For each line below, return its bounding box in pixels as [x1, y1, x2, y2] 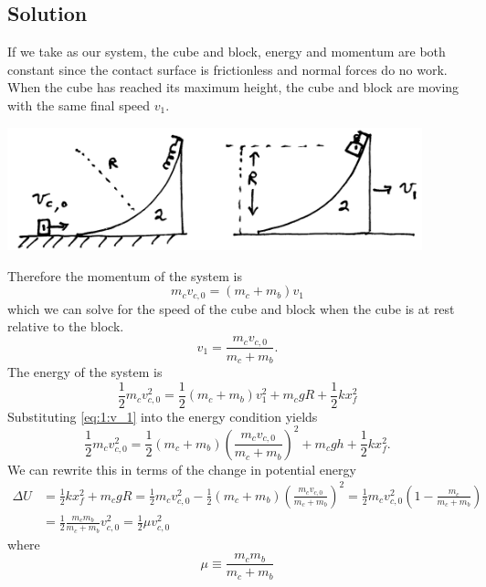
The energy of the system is [7, 362, 163, 381]
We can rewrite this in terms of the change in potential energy [7, 459, 356, 478]
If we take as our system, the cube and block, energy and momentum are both [7, 42, 446, 61]
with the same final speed [7, 95, 151, 114]
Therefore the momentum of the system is [7, 266, 242, 285]
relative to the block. [7, 317, 124, 336]
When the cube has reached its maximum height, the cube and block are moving [7, 78, 460, 97]
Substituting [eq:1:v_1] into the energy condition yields [7, 406, 318, 425]
